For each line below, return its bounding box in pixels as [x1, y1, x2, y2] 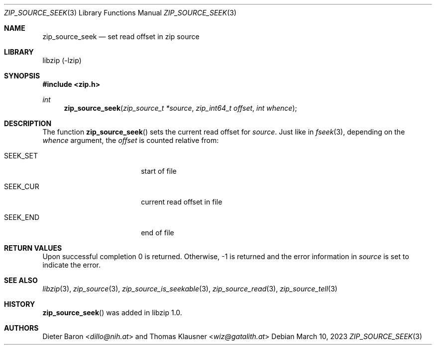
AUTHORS [4, 324, 39, 332]
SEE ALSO [4, 276, 38, 284]
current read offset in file [141, 198, 222, 206]
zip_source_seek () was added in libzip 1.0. [42, 308, 182, 317]
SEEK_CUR [4, 182, 39, 191]
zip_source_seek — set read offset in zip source [42, 32, 200, 41]
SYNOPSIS [4, 71, 40, 80]
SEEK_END [4, 213, 40, 221]
